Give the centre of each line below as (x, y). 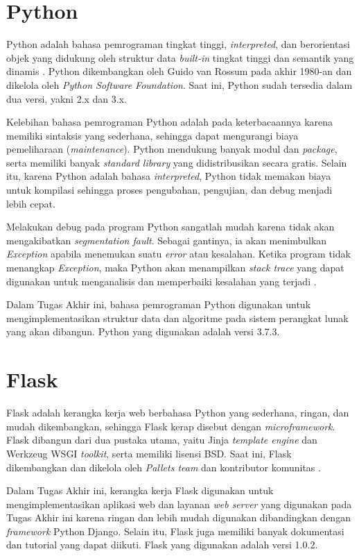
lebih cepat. (31, 203)
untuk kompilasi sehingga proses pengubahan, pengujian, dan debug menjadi (169, 190)
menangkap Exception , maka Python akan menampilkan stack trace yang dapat (175, 268)
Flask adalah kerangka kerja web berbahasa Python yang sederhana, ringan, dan (178, 413)
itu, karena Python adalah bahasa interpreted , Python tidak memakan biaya (169, 176)
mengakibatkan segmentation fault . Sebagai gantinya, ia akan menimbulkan (167, 240)
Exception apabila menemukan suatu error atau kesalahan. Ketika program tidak (178, 254)
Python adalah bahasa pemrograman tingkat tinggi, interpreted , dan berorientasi (178, 44)
